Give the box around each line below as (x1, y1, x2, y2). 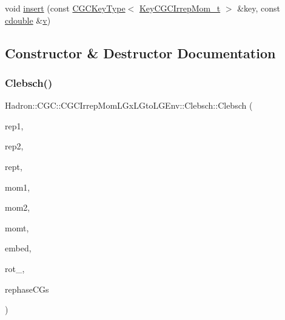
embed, (5, 242, 32, 254)
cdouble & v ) (5, 13, 51, 26)
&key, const (237, 2, 281, 14)
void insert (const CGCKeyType (5, 2, 126, 14)
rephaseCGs (5, 282, 49, 295)
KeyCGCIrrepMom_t (139, 2, 221, 14)
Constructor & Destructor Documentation (5, 43, 276, 62)
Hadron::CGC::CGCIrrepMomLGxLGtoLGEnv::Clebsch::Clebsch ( (5, 99, 253, 112)
